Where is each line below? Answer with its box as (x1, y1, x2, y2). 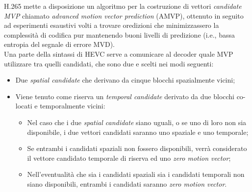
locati (15, 101, 32, 111)
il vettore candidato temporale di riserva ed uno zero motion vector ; (27, 152, 231, 163)
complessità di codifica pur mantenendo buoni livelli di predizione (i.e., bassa (4, 29, 235, 40)
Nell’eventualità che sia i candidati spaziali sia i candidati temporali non (27, 169, 245, 179)
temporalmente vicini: (40, 101, 105, 111)
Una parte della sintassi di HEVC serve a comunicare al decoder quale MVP (4, 48, 233, 59)
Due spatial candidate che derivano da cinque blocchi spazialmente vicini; (15, 75, 235, 85)
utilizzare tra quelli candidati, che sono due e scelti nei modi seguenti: (4, 58, 214, 68)
